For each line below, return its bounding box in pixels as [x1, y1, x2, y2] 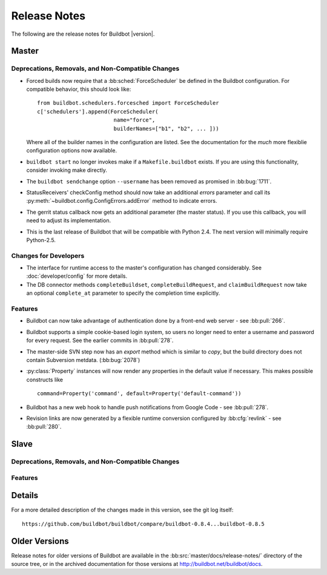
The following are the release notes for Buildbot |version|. [11, 30, 155, 38]
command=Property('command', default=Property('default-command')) [37, 390, 242, 397]
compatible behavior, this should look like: [26, 85, 131, 93]
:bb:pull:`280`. [26, 423, 62, 430]
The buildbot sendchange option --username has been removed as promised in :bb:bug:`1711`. [26, 177, 272, 185]
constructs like [26, 376, 64, 383]
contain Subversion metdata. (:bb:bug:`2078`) [26, 356, 140, 363]
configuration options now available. [26, 147, 117, 154]
